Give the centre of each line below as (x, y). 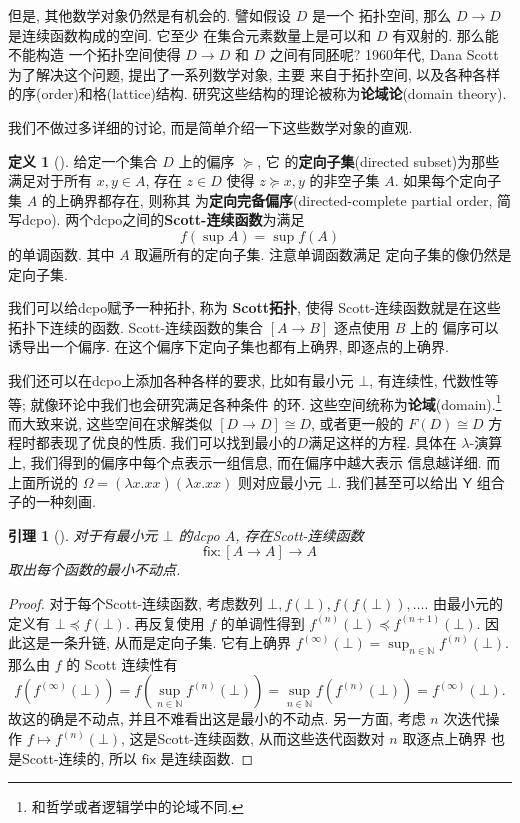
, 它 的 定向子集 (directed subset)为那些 (378, 160)
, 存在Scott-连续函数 (299, 534)
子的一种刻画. (52, 501)
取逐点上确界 (444, 738)
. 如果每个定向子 (448, 180)
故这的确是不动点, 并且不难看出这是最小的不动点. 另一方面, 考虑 (217, 718)
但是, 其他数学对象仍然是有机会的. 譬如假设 (150, 15)
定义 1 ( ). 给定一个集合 (83, 160)
